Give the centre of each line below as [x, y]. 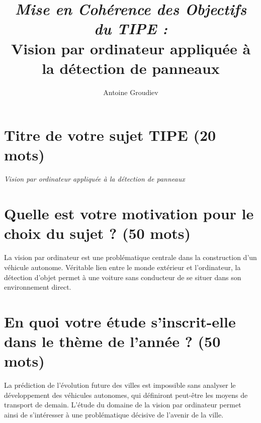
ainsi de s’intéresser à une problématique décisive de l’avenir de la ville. [114, 414]
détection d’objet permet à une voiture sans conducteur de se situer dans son [123, 277]
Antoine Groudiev [131, 92]
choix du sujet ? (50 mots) [98, 233]
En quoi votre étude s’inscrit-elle [120, 321]
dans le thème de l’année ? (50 [112, 341]
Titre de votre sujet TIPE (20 [110, 135]
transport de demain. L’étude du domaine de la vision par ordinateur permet [123, 405]
